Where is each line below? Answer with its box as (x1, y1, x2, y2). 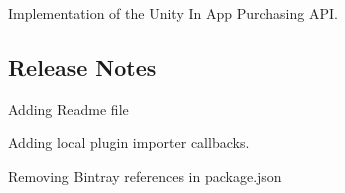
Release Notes (8, 51, 157, 82)
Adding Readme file (8, 98, 129, 119)
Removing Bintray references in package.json (8, 165, 282, 186)
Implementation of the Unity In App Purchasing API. (8, 3, 338, 23)
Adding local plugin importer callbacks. (8, 132, 250, 153)
